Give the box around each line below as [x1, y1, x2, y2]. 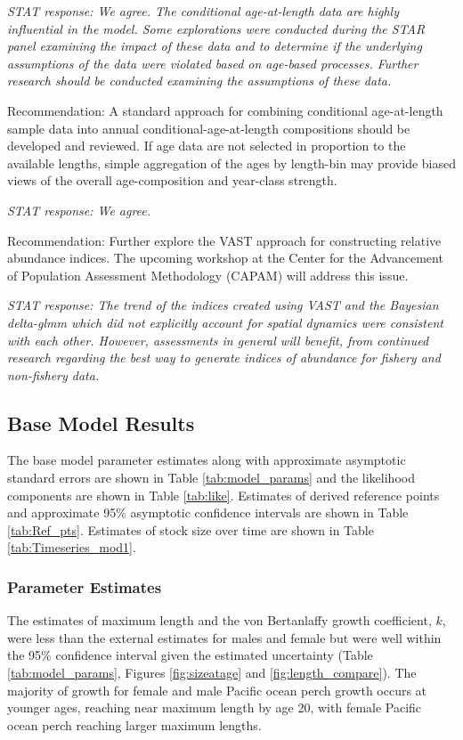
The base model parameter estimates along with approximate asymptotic [7, 451, 406, 469]
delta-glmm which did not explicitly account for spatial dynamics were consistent [7, 313, 443, 331]
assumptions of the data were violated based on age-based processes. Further [7, 53, 418, 72]
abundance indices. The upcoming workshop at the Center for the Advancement [7, 248, 443, 267]
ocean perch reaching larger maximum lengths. [7, 715, 262, 734]
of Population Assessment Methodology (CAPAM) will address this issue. [7, 265, 409, 284]
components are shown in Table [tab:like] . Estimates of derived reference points [7, 485, 440, 504]
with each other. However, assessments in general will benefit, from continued [7, 330, 429, 349]
